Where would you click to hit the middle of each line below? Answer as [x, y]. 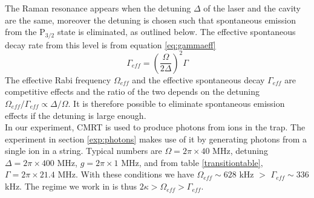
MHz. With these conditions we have [126, 174]
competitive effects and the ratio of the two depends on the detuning [132, 91]
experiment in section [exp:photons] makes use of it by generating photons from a [156, 139]
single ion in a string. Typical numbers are [83, 151]
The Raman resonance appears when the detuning [98, 8]
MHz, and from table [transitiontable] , [192, 162]
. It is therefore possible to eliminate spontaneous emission [176, 103]
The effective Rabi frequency [58, 79]
